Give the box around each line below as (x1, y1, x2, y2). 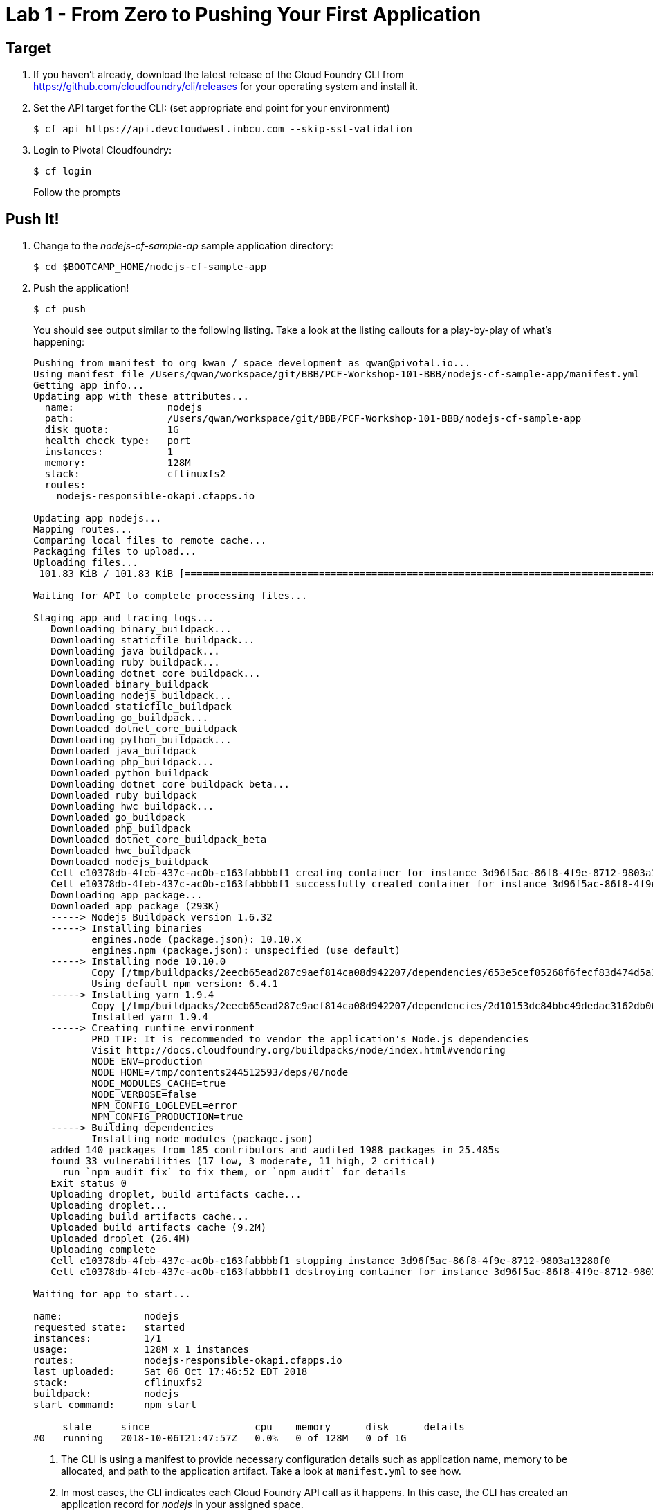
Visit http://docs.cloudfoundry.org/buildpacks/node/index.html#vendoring (91, 1045, 506, 1056)
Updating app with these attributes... (33, 391, 249, 402)
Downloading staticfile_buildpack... (50, 634, 255, 646)
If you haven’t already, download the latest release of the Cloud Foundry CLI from (33, 69, 404, 81)
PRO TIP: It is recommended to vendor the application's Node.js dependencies (91, 1033, 529, 1045)
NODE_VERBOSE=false (91, 1089, 197, 1101)
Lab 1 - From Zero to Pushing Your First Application (6, 3, 481, 26)
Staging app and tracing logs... (33, 612, 214, 624)
